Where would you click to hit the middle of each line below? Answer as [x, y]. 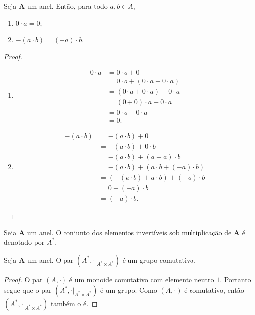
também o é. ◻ [74, 303]
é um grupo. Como [128, 290]
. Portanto [235, 279]
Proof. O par [23, 279]
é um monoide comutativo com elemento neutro [142, 279]
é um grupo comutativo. [159, 260]
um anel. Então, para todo [67, 6]
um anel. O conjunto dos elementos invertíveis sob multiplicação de [129, 232]
